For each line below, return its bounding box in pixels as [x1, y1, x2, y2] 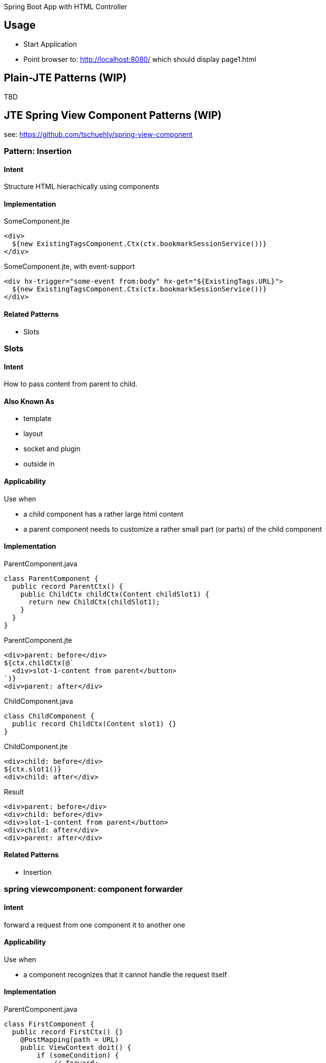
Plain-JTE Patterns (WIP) [4, 72, 127, 84]
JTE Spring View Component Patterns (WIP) [4, 109, 222, 122]
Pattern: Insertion [4, 146, 72, 156]
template [23, 414, 52, 423]
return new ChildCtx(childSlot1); [28, 598, 160, 606]
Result [4, 787, 24, 796]
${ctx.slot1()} [4, 765, 62, 773]
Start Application [23, 39, 77, 48]
